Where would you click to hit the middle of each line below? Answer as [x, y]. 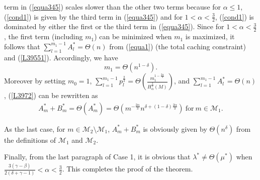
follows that [22, 46]
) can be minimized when [133, 36]
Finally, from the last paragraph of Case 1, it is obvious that [97, 157]
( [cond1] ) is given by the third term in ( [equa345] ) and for [93, 16]
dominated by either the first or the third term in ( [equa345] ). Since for [114, 26]
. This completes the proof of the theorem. [127, 169]
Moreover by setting [35, 81]
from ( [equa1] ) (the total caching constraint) [178, 46]
